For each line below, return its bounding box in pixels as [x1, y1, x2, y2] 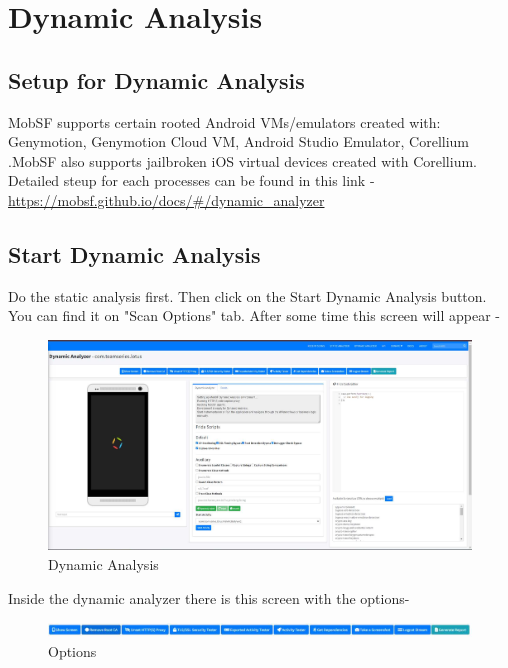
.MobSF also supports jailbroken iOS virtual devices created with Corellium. [8, 150, 477, 171]
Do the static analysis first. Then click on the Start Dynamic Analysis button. [8, 285, 487, 306]
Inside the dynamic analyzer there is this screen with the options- [8, 587, 410, 608]
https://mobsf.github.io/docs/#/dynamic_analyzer [8, 189, 325, 210]
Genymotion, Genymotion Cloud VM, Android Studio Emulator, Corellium [8, 131, 470, 152]
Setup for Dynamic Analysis [8, 64, 305, 95]
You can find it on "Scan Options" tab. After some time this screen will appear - [8, 305, 500, 326]
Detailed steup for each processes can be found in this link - [8, 170, 375, 191]
